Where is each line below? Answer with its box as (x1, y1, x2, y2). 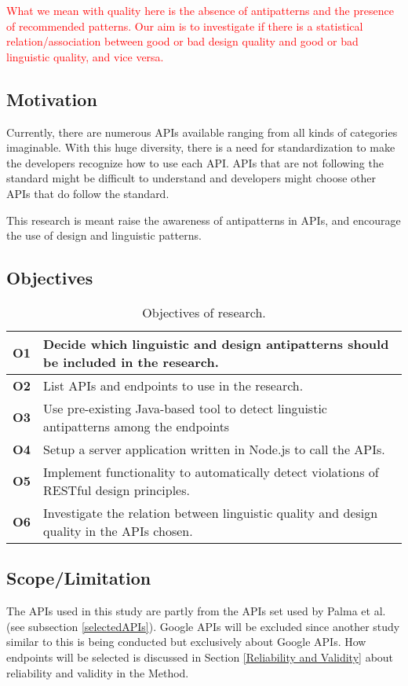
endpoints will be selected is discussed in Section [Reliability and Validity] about (6, 648, 394, 665)
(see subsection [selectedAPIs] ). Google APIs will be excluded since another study (6, 618, 400, 634)
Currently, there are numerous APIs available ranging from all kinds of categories (6, 123, 398, 140)
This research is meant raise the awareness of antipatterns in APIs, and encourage (6, 211, 401, 228)
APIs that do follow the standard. (6, 185, 169, 201)
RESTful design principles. (43, 480, 190, 499)
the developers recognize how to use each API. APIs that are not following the (6, 154, 384, 171)
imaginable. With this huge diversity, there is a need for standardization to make (6, 139, 395, 156)
